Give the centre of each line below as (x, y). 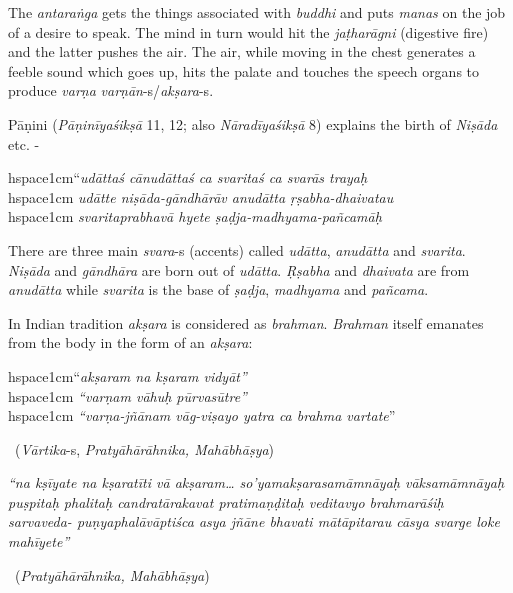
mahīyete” (39, 541)
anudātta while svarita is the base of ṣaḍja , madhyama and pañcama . (218, 289)
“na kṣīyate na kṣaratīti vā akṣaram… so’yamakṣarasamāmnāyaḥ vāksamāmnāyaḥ (256, 482)
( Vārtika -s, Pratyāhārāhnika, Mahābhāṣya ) (144, 448)
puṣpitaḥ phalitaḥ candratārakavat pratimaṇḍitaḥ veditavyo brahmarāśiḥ (226, 501)
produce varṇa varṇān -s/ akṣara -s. (111, 90)
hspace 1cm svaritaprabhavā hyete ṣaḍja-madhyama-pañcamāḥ (195, 216)
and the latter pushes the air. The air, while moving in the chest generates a (242, 51)
